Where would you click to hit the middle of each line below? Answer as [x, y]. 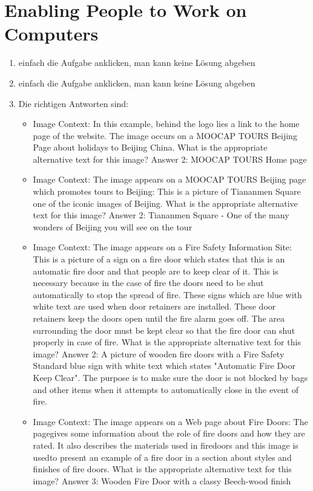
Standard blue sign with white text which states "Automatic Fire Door [164, 366]
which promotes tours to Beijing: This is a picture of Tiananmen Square [167, 191]
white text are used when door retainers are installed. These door [154, 306]
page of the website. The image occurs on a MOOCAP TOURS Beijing [165, 135]
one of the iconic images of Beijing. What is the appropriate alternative [165, 203]
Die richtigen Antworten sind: [73, 103]
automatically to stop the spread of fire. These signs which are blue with [167, 294]
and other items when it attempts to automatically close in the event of [166, 389]
